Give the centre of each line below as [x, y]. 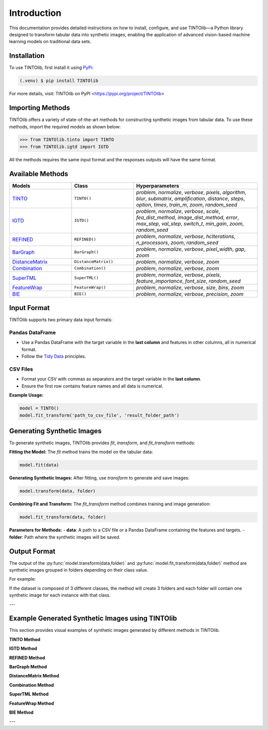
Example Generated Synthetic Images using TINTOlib [93, 619]
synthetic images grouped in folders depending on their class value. [79, 570]
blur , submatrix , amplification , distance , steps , [191, 199]
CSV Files [21, 369]
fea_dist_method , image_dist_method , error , [188, 217]
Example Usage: [26, 395]
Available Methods [39, 174]
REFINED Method [27, 658]
